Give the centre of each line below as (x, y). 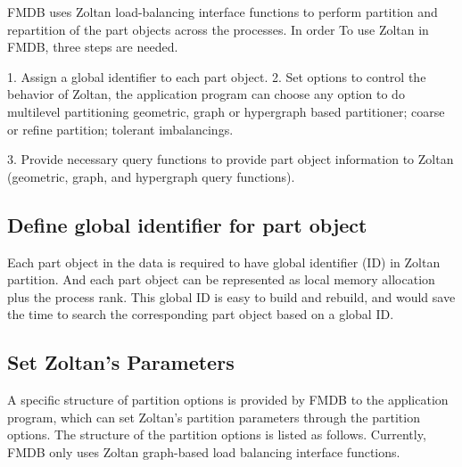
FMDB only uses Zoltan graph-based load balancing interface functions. (204, 451)
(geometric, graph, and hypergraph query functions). (151, 176)
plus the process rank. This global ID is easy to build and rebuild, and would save (231, 296)
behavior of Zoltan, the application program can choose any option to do (206, 94)
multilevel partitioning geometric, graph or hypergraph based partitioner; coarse (226, 111)
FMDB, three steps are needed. (93, 47)
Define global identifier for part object (187, 224)
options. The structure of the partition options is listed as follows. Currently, (217, 434)
